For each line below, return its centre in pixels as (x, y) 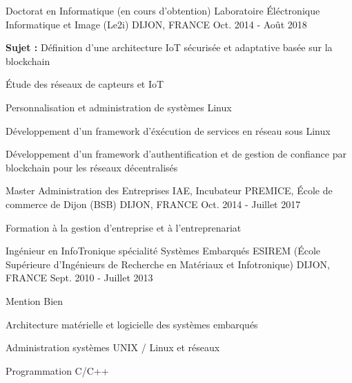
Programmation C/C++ (57, 370)
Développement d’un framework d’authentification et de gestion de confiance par (176, 154)
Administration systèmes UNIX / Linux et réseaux (113, 347)
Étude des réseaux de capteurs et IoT (85, 84)
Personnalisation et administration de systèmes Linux (119, 107)
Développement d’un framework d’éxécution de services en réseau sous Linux (168, 130)
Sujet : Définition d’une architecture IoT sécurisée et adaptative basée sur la (169, 47)
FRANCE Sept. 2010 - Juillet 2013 (79, 278)
